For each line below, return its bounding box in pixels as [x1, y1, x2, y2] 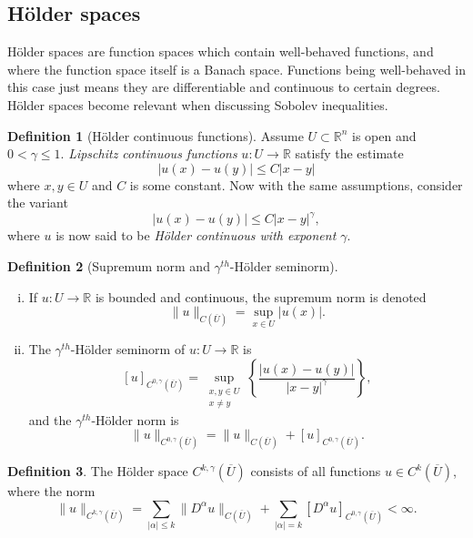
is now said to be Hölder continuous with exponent [55, 226, 337, 245]
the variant [7, 193, 68, 212]
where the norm [7, 482, 96, 501]
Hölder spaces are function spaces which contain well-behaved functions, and [7, 42, 434, 61]
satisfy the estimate [295, 144, 404, 163]
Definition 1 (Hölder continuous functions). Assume [7, 126, 304, 145]
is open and [352, 126, 417, 145]
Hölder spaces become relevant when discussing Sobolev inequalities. [7, 95, 388, 114]
